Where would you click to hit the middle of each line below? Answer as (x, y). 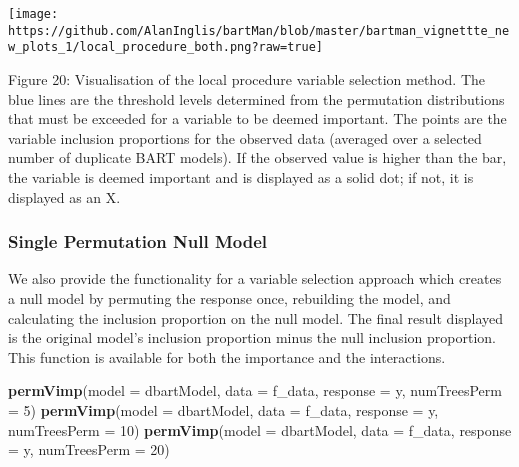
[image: (33, 14)
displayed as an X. (64, 196)
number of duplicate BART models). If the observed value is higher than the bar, (257, 157)
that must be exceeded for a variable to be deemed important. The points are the (257, 118)
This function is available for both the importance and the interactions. (227, 356)
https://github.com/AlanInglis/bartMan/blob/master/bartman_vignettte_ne (259, 30)
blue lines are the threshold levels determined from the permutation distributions (256, 98)
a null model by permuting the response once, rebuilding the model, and (229, 297)
